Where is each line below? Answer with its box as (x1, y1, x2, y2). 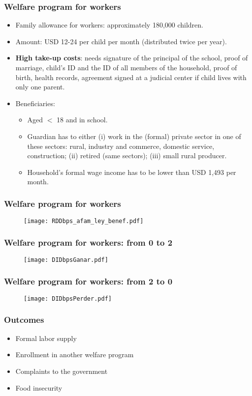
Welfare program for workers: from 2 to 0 (4, 275, 173, 287)
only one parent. (15, 82, 65, 92)
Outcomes (4, 313, 44, 326)
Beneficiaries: (15, 98, 55, 108)
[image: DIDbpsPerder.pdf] (24, 295, 112, 302)
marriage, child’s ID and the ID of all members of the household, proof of (15, 62, 237, 72)
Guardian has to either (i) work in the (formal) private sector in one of (27, 131, 241, 141)
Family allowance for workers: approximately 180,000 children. (15, 20, 204, 30)
